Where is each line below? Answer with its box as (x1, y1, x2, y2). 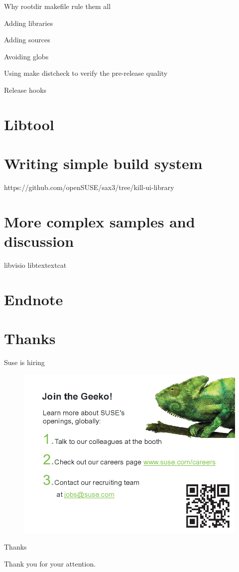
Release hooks (4, 84, 47, 95)
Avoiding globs (4, 51, 49, 61)
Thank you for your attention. (4, 558, 96, 569)
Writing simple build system (4, 153, 203, 174)
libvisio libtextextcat (4, 259, 67, 270)
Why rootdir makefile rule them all (4, 1, 111, 11)
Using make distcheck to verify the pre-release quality (4, 68, 168, 78)
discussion (4, 231, 74, 251)
